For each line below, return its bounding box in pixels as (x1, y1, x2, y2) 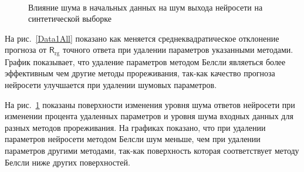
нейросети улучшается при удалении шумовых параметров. (5, 79, 217, 91)
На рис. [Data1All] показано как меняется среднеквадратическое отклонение (5, 32, 279, 44)
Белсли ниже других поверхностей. (5, 156, 130, 168)
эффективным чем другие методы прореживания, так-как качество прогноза (5, 67, 275, 79)
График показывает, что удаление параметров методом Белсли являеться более (5, 55, 286, 68)
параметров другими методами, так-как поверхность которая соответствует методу (5, 144, 299, 156)
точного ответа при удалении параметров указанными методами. (62, 43, 293, 56)
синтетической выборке (28, 12, 112, 25)
